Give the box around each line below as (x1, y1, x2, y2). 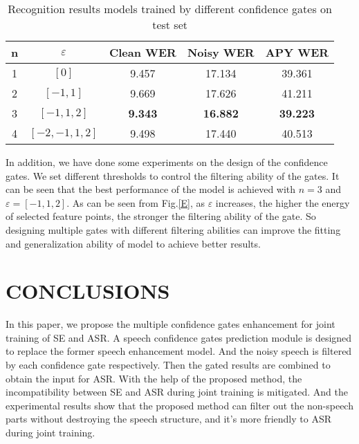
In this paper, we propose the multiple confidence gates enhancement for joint (6, 317, 335, 331)
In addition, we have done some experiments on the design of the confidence (6, 155, 328, 169)
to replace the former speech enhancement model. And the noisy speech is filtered (6, 344, 352, 358)
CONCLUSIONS (6, 277, 170, 305)
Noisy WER (187, 44, 255, 60)
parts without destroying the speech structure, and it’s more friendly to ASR (6, 411, 332, 426)
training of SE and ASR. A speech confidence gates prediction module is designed (6, 330, 352, 344)
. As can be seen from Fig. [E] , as (66, 195, 205, 210)
